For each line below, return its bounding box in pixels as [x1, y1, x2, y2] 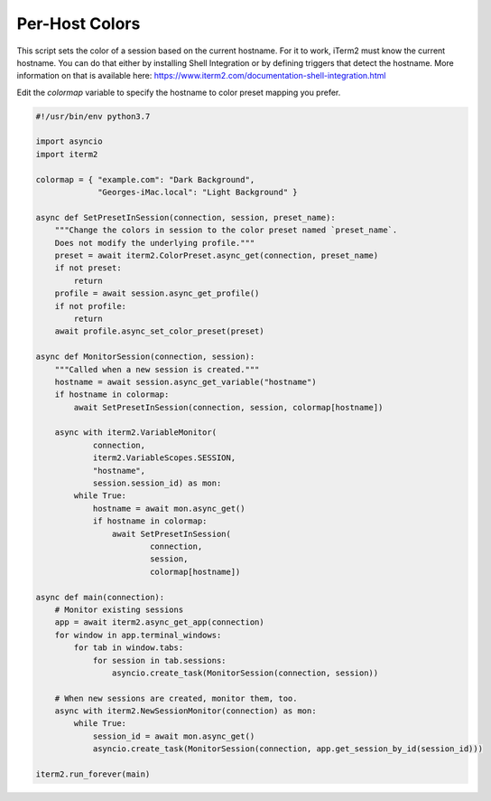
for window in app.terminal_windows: [54, 629, 222, 640]
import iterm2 [35, 149, 98, 159]
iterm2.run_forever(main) [35, 769, 151, 779]
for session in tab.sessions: [92, 655, 227, 665]
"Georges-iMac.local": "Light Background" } [97, 187, 298, 198]
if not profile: [54, 301, 126, 311]
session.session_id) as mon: [92, 478, 222, 488]
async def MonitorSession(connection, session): [35, 352, 255, 362]
